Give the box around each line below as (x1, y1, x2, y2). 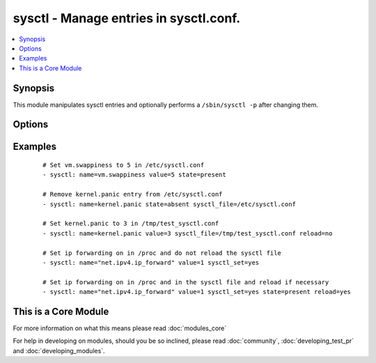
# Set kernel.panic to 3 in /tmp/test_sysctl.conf (42, 219, 219, 228)
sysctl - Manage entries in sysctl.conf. (13, 10, 241, 26)
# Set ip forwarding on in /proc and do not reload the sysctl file (42, 249, 281, 257)
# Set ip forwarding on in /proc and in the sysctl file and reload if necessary (42, 278, 329, 286)
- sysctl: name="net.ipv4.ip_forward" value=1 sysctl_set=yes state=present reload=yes (42, 288, 352, 296)
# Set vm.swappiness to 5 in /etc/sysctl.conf (42, 161, 205, 169)
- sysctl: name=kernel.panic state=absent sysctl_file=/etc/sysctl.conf (42, 200, 296, 208)
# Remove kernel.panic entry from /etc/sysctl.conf (42, 190, 223, 199)
